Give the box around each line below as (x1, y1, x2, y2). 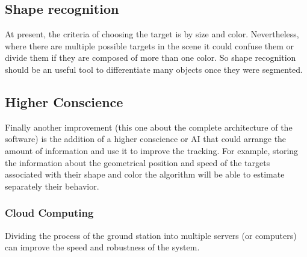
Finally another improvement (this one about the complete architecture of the (5, 120, 293, 133)
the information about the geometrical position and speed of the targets (5, 156, 270, 169)
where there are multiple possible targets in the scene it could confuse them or (5, 39, 294, 52)
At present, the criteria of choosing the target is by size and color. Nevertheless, (5, 28, 299, 40)
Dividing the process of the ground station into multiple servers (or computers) (5, 229, 297, 241)
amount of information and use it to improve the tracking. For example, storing (5, 144, 299, 156)
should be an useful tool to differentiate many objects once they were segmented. (5, 63, 303, 75)
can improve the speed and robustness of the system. (5, 241, 200, 253)
